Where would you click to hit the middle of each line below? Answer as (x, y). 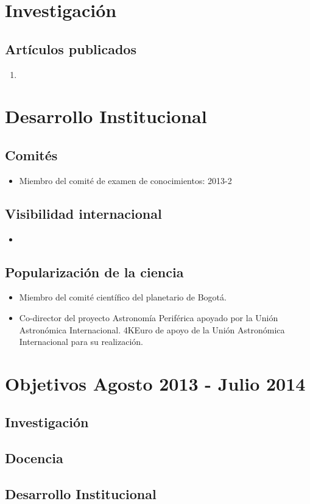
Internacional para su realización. (81, 342)
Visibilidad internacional (83, 213)
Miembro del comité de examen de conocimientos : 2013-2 (125, 180)
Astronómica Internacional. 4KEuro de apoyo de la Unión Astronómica (152, 329)
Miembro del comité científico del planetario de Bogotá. (123, 297)
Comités (31, 154)
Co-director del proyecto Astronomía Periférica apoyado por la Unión (149, 317)
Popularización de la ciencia (94, 272)
